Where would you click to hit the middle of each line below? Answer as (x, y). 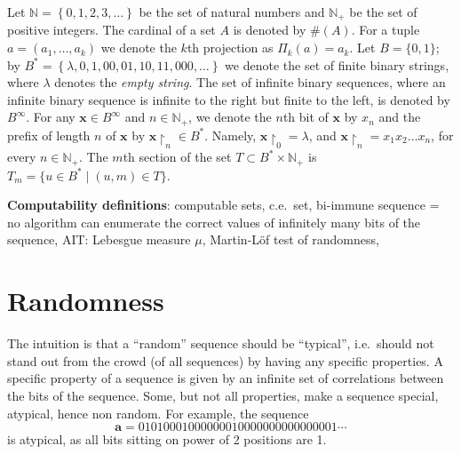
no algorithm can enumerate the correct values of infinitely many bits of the (214, 222)
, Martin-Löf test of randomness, (290, 239)
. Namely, (230, 135)
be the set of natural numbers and (232, 12)
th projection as (230, 48)
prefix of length (49, 135)
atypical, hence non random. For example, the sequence (158, 413)
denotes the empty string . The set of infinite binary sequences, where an (250, 82)
